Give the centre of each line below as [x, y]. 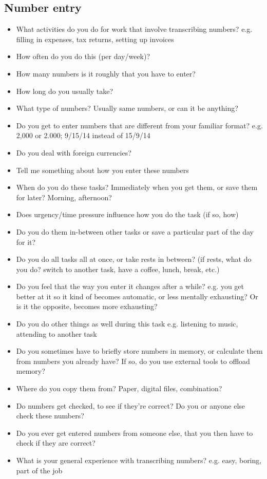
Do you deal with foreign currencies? [74, 152]
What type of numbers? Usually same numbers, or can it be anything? [127, 108]
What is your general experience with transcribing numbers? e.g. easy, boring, [139, 460]
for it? [26, 242]
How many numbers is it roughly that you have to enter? [106, 73]
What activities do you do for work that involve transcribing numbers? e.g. [134, 29]
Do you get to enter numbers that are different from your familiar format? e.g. [139, 125]
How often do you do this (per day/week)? [83, 56]
